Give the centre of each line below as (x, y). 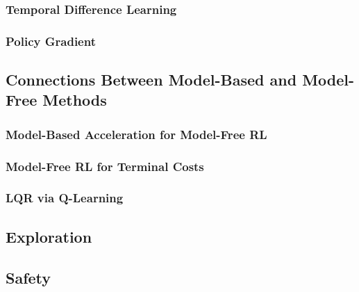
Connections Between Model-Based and (151, 80)
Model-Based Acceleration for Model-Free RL (136, 134)
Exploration (49, 236)
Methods (75, 100)
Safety (28, 277)
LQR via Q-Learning (65, 198)
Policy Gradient (51, 41)
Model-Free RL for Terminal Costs (105, 166)
